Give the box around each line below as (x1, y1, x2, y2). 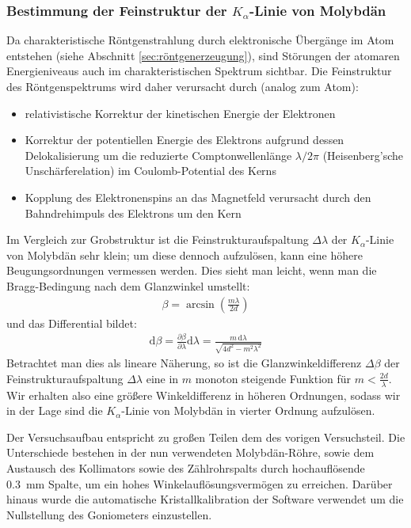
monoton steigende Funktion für (195, 370, 352, 386)
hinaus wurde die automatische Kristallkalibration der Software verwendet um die (6, 491, 404, 507)
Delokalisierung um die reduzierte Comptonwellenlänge (25, 146, 292, 163)
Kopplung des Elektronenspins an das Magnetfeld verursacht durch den (25, 188, 371, 205)
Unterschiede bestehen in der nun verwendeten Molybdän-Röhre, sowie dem (6, 444, 375, 461)
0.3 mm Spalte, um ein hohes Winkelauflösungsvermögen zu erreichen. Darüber (6, 475, 393, 492)
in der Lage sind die (6, 402, 103, 419)
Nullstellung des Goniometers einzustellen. (6, 506, 212, 522)
